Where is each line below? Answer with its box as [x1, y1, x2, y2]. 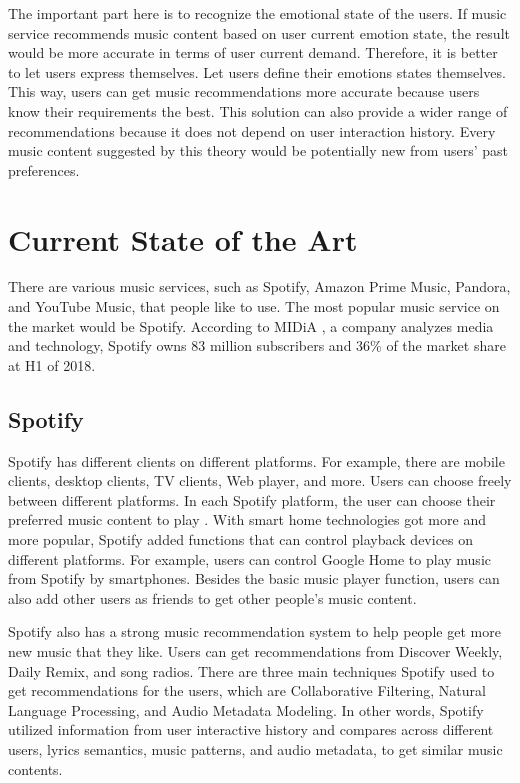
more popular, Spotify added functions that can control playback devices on [8, 529, 474, 550]
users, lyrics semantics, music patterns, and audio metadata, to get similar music [8, 738, 503, 759]
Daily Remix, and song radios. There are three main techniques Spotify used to [8, 660, 495, 681]
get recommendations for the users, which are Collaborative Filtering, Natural [8, 680, 486, 701]
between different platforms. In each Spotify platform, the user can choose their [8, 489, 496, 510]
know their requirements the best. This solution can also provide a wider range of [8, 100, 508, 121]
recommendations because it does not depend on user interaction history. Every [8, 120, 496, 141]
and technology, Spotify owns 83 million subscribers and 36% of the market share [8, 335, 506, 356]
